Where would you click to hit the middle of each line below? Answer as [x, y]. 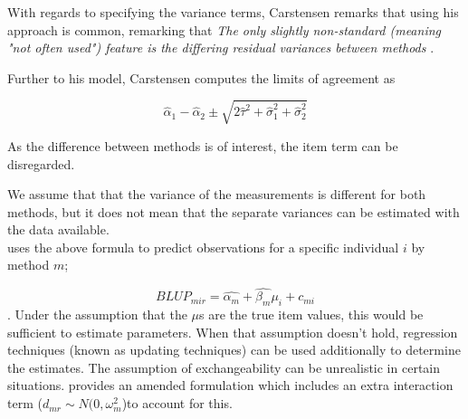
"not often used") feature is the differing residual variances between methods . [221, 48]
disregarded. [41, 163]
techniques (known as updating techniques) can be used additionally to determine [234, 350]
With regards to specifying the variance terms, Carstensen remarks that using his [233, 12]
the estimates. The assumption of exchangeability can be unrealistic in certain [224, 367]
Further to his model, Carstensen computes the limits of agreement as [201, 77]
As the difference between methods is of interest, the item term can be [203, 145]
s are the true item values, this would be [311, 314]
